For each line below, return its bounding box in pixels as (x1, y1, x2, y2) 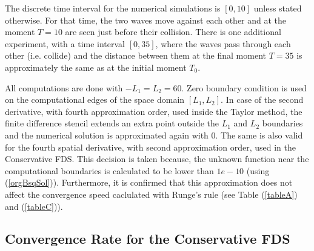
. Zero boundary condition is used (181, 81, 307, 94)
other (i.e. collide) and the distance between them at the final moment (5, 49, 266, 62)
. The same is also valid (215, 128, 303, 141)
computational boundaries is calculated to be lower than (5, 164, 214, 177)
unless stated (253, 2, 302, 14)
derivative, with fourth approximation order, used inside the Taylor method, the (5, 105, 302, 117)
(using (246, 164, 270, 177)
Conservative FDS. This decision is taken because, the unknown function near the (5, 152, 309, 165)
